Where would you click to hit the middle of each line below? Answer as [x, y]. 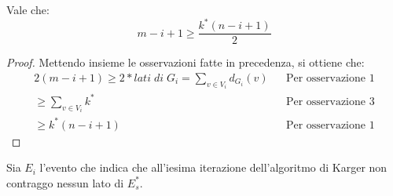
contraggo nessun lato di [65, 182]
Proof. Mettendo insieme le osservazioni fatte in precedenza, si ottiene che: [185, 62]
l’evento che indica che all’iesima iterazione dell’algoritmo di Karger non [213, 167]
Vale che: [28, 9]
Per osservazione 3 [330, 102]
